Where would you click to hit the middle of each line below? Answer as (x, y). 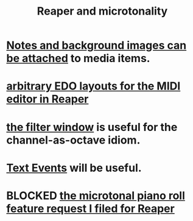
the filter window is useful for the (92, 127)
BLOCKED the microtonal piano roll (96, 195)
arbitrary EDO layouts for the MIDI (93, 86)
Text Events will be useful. (74, 168)
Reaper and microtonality (102, 11)
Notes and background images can (96, 45)
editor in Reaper (47, 99)
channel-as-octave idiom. (73, 140)
